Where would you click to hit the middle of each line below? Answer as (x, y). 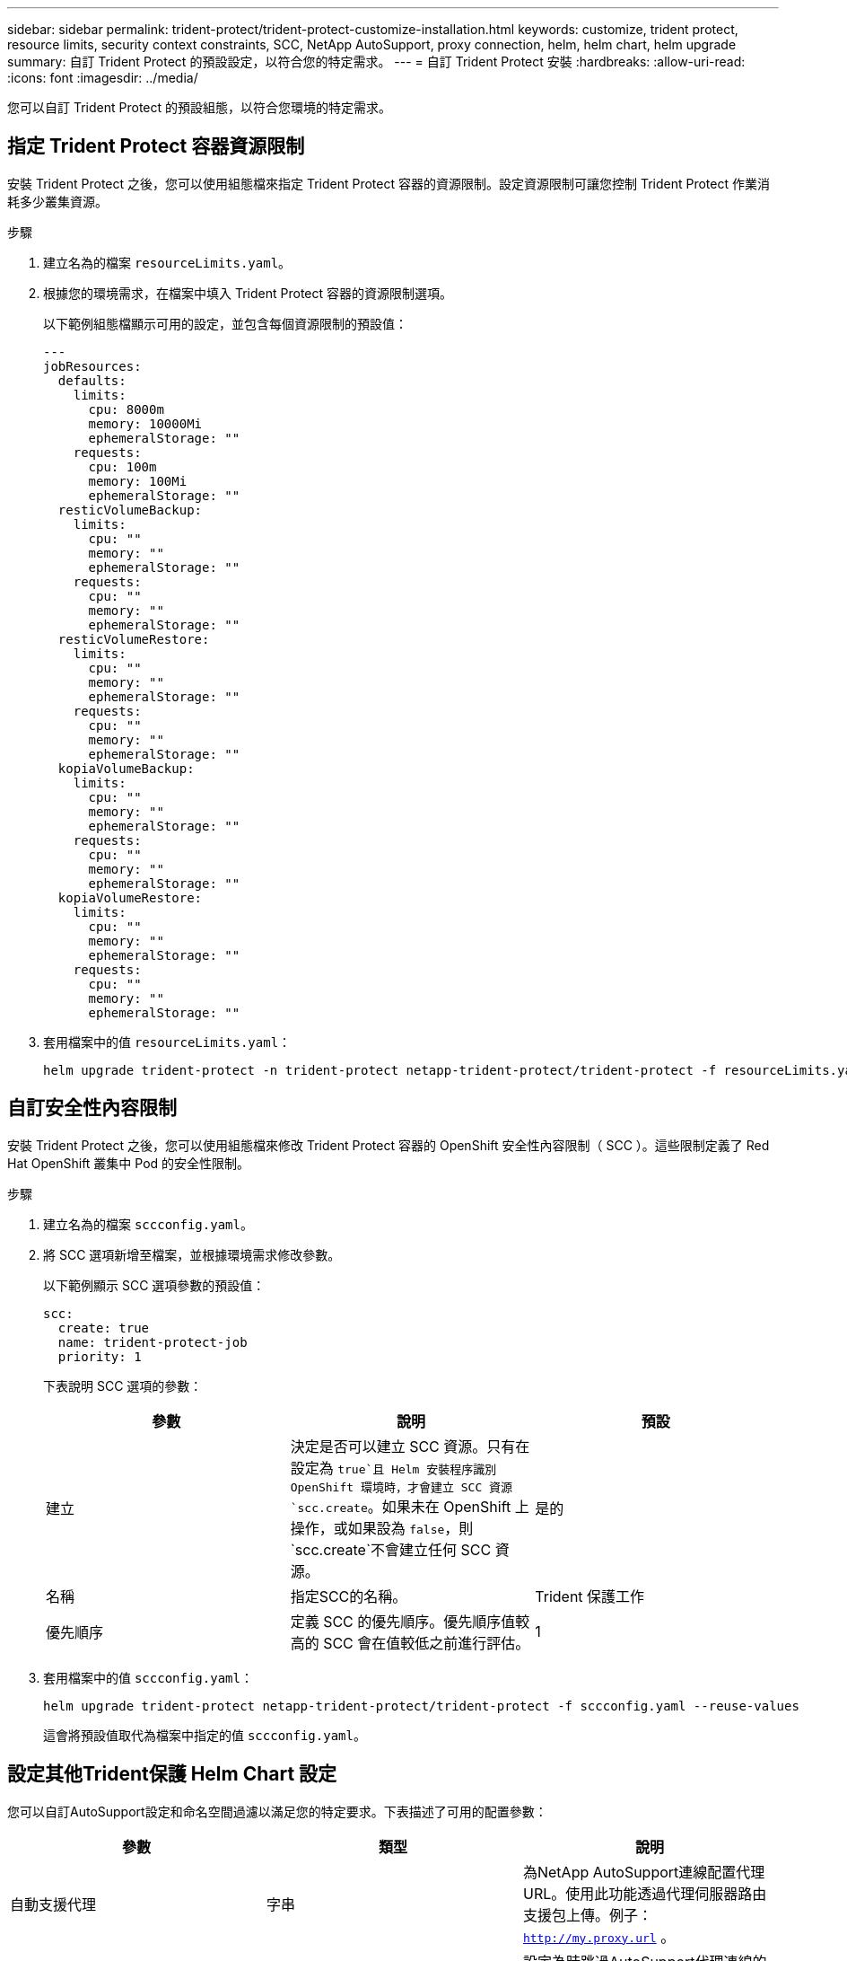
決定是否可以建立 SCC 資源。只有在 (410, 1446)
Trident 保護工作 (590, 1596)
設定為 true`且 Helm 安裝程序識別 (393, 1468)
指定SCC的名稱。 (349, 1596)
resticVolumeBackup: (130, 510)
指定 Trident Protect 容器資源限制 (156, 146)
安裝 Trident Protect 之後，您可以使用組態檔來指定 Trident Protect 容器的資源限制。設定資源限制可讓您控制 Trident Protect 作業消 (389, 183)
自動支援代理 (53, 1904)
